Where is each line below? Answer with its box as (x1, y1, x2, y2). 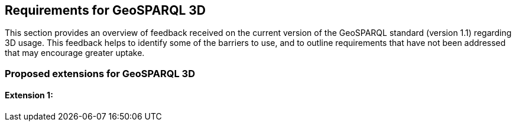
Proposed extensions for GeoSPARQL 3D (5, 67, 195, 79)
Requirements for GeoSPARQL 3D (5, 3, 206, 18)
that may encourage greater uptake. (5, 48, 145, 58)
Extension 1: (5, 90, 53, 101)
